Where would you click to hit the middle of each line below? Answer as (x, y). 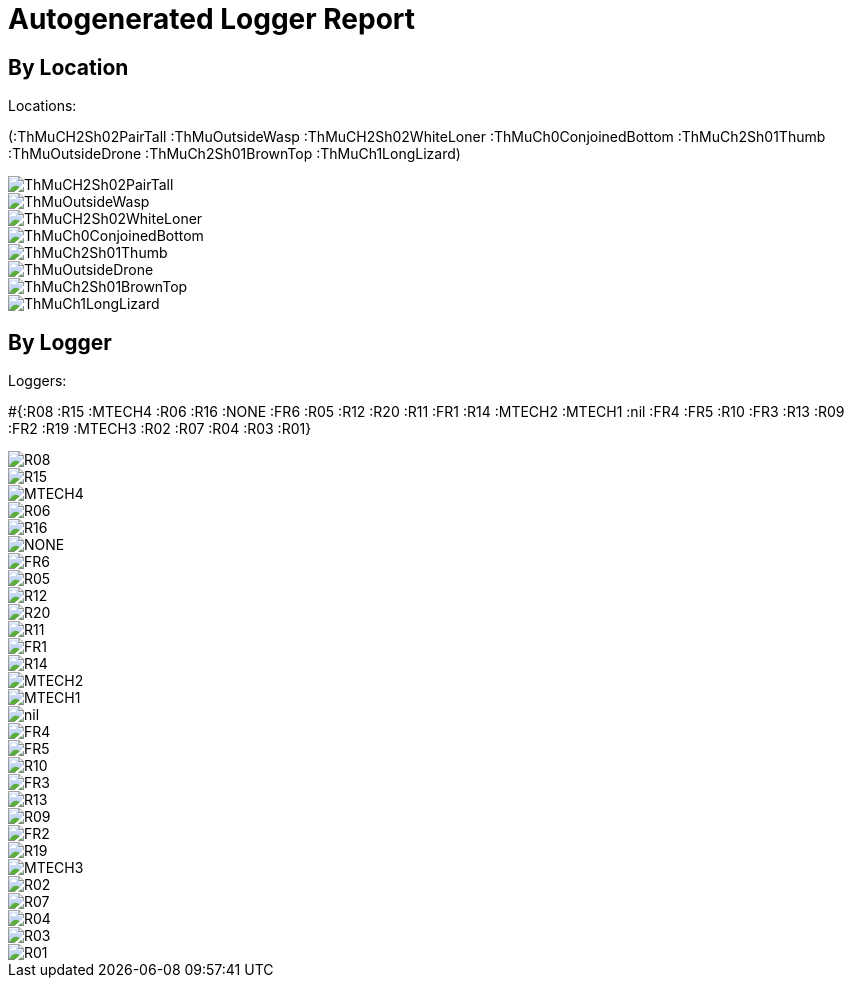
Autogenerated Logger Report (212, 19)
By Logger (60, 342)
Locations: (42, 106)
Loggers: (37, 381)
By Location (68, 67)
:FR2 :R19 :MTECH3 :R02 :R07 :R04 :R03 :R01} (160, 429)
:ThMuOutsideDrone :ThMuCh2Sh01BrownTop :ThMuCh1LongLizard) (234, 154)
